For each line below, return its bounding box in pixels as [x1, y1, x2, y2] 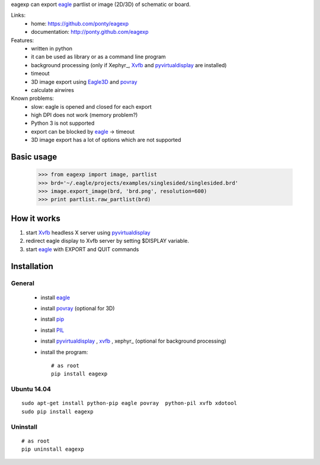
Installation [11, 261, 53, 271]
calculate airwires [31, 86, 74, 93]
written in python [31, 45, 73, 52]
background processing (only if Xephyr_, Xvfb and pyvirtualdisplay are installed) [31, 61, 227, 68]
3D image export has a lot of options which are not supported [31, 137, 181, 144]
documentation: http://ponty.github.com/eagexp [31, 29, 149, 36]
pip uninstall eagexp [21, 446, 84, 453]
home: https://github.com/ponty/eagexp [31, 20, 129, 27]
